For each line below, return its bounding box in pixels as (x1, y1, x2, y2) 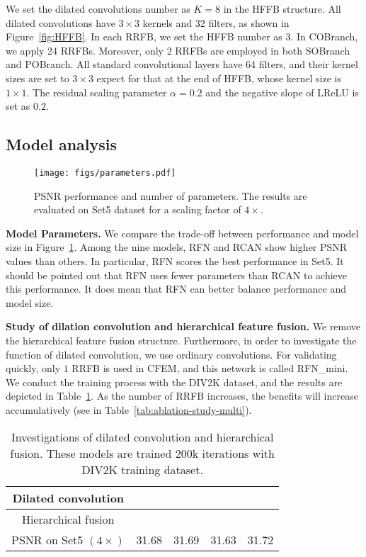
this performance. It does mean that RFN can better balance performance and (6, 281, 347, 296)
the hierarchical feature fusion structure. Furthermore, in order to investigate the (6, 332, 357, 347)
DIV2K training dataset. (81, 461, 203, 478)
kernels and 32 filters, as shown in (142, 15, 290, 30)
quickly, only (6, 361, 61, 376)
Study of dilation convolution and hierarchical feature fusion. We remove (6, 319, 361, 334)
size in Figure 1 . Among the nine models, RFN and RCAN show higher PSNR (6, 240, 348, 254)
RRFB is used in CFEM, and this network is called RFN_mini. (72, 361, 348, 376)
